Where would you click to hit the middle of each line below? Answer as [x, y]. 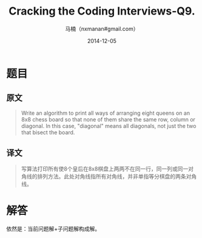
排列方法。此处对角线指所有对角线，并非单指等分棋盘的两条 [112, 176]
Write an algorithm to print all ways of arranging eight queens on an [105, 113]
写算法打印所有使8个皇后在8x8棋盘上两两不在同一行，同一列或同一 [105, 169]
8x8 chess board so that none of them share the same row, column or [108, 119]
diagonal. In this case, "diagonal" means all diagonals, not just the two [109, 126]
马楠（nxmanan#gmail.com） [102, 29]
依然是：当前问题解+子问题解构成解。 [53, 228]
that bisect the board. [48, 132]
